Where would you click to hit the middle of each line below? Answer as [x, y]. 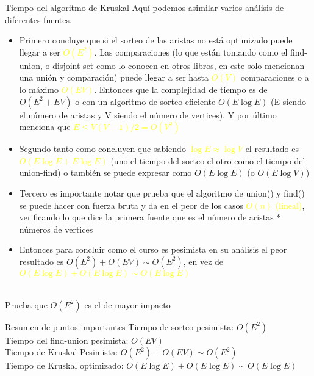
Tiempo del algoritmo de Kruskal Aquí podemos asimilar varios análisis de [145, 7]
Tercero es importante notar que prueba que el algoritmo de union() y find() [162, 193]
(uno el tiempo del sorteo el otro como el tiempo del [208, 160]
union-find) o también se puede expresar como [105, 172]
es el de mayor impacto [127, 304]
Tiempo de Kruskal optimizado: [64, 365]
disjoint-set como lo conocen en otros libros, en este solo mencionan [179, 65]
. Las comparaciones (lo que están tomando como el [191, 52]
